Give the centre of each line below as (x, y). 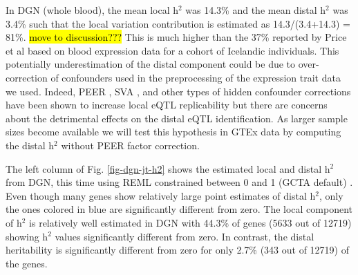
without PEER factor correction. (130, 145)
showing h (27, 236)
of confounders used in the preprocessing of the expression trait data (196, 77)
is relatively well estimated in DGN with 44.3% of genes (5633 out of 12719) (190, 222)
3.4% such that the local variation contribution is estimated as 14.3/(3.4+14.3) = (178, 23)
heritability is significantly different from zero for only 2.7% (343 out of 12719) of (177, 250)
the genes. (27, 263)
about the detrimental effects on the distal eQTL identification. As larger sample (177, 118)
